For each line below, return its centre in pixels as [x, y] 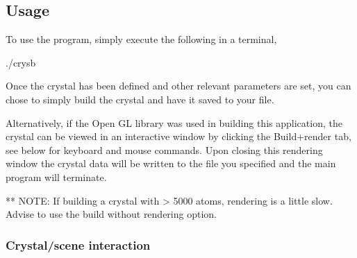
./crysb [21, 62]
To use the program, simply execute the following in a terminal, [141, 39]
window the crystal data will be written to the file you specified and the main [171, 163]
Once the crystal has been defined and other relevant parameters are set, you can [178, 86]
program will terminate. [56, 177]
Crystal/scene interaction [78, 244]
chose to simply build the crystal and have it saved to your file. [140, 99]
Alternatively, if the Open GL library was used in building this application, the [174, 122]
